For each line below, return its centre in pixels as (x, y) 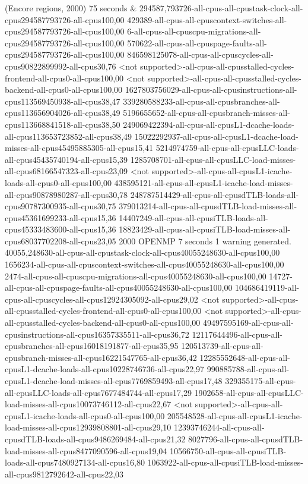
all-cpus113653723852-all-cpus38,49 (69, 136)
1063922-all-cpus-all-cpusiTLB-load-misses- (226, 462)
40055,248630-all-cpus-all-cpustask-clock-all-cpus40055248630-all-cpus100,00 (142, 252)
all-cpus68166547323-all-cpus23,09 (66, 171)
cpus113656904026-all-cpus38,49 (63, 113)
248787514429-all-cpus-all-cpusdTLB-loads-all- (215, 194)
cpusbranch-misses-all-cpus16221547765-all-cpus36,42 (101, 357)
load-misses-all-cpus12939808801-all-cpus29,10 (88, 427)
